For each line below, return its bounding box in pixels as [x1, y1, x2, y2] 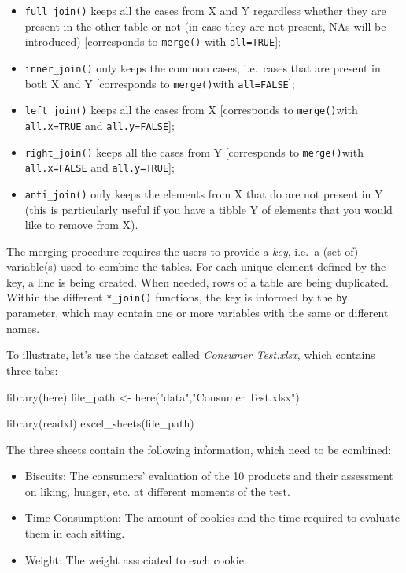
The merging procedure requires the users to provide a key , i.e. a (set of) [6, 242, 359, 259]
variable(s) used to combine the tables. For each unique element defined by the [6, 258, 386, 275]
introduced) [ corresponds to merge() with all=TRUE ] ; [24, 33, 281, 50]
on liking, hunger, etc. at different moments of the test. [24, 482, 290, 499]
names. [6, 320, 40, 336]
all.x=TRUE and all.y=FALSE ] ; [24, 116, 175, 133]
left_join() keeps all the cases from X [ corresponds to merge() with [24, 102, 358, 118]
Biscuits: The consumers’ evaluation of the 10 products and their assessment [24, 468, 393, 484]
